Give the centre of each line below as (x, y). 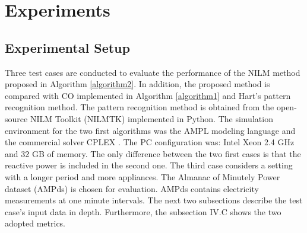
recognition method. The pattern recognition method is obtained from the (140, 107)
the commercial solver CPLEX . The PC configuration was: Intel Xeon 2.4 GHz (150, 142)
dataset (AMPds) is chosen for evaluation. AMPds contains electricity (132, 188)
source (16, 118)
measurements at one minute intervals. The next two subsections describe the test (154, 200)
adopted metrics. (35, 223)
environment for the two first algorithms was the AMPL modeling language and (150, 130)
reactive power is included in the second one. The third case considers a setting (149, 165)
